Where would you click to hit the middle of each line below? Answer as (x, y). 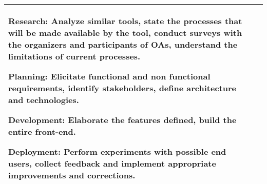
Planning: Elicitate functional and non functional (109, 76)
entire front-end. (42, 131)
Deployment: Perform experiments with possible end (117, 151)
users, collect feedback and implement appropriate (112, 163)
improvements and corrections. (72, 175)
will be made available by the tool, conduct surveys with (125, 33)
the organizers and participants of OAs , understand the (123, 44)
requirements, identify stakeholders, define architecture (122, 88)
